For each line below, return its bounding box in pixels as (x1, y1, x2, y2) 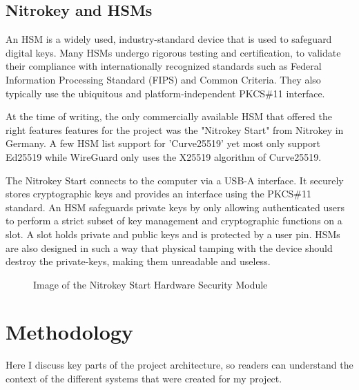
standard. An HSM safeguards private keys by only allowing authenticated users (6, 199, 345, 214)
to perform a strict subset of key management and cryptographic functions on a (6, 213, 342, 228)
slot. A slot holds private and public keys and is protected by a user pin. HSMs (6, 226, 340, 241)
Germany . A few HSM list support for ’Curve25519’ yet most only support (6, 136, 321, 150)
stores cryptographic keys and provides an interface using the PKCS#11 (6, 186, 311, 201)
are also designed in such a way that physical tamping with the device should (6, 240, 333, 255)
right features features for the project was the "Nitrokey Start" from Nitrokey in (6, 122, 344, 137)
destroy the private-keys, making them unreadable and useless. (6, 254, 271, 269)
